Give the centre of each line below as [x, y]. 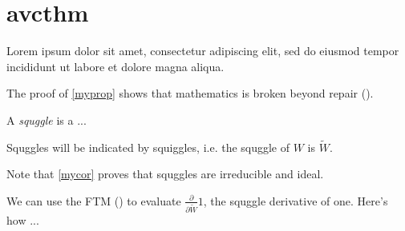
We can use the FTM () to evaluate [94, 200]
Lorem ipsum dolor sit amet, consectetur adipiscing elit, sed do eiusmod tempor [203, 51]
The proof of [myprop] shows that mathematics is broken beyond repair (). [190, 93]
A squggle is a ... [47, 119]
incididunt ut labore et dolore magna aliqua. [115, 66]
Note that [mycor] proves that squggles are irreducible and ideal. [165, 174]
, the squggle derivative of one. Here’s [296, 200]
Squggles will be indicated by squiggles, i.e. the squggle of [148, 147]
